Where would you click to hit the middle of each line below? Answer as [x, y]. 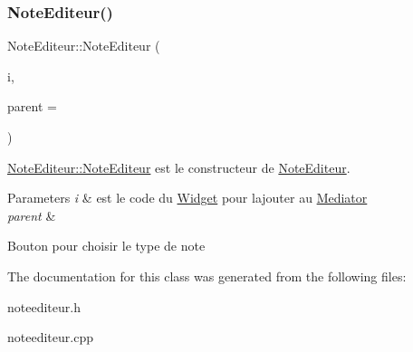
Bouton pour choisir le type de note [106, 246]
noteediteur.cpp [50, 337]
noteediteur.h [44, 306]
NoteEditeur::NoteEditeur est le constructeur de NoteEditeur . [179, 167]
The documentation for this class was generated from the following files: [207, 276]
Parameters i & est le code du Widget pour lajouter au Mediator [187, 198]
